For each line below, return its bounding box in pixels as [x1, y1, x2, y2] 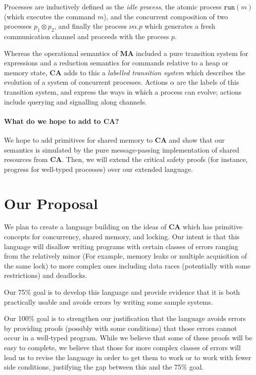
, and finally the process [54, 21, 127, 31]
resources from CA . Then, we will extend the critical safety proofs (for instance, [4, 154, 248, 164]
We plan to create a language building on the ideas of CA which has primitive [4, 221, 243, 232]
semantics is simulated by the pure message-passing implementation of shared [4, 144, 240, 155]
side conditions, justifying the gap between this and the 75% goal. [4, 362, 204, 372]
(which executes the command [4, 11, 96, 21]
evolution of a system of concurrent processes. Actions [4, 77, 168, 87]
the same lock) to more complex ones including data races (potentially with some [4, 260, 251, 270]
